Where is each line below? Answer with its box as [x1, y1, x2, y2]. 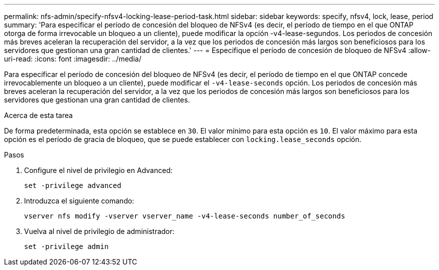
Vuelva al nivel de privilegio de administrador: [24, 227, 175, 235]
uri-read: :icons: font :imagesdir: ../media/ [4, 54, 141, 63]
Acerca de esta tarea [4, 111, 73, 119]
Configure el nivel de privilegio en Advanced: [24, 166, 173, 174]
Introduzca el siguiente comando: [24, 196, 134, 205]
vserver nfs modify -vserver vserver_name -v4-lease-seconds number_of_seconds [24, 212, 345, 220]
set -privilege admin [24, 242, 109, 250]
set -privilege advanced [24, 181, 121, 189]
